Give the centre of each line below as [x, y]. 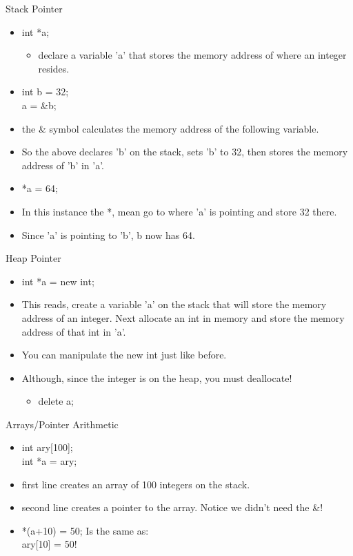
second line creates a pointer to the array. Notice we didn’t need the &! [172, 507]
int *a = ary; [49, 461]
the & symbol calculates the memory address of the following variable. [170, 128]
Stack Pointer [34, 8]
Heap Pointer [33, 258]
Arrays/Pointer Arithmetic [62, 424]
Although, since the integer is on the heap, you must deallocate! [157, 377]
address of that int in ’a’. [74, 331]
